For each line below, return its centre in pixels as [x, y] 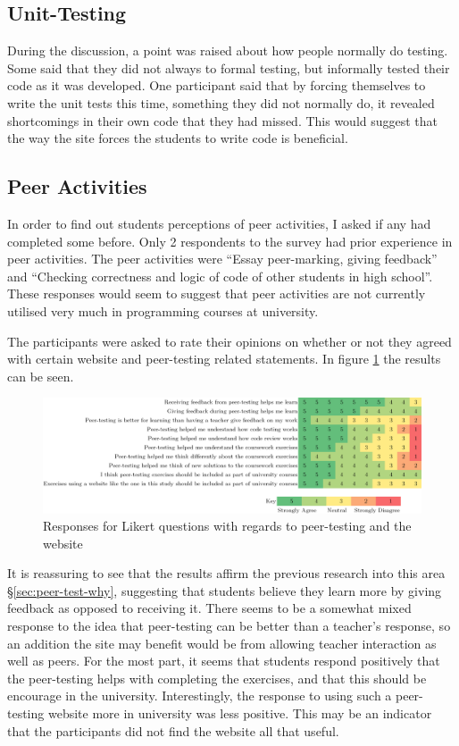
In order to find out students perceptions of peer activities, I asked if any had [219, 223]
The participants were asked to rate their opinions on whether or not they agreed [229, 341]
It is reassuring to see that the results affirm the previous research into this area [226, 573]
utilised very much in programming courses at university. [163, 310]
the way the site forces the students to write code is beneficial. [178, 138]
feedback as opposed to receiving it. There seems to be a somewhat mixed [209, 608]
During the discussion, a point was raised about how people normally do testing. [228, 50]
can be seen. [41, 376]
